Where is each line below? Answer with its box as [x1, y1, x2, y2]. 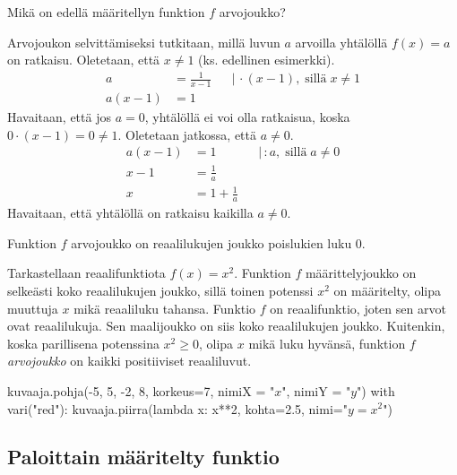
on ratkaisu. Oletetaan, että [7, 50, 160, 69]
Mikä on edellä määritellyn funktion [7, 3, 205, 21]
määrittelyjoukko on [305, 263, 417, 282]
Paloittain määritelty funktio [7, 443, 280, 471]
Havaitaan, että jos [7, 108, 111, 126]
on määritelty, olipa [333, 281, 441, 299]
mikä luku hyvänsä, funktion [248, 333, 406, 352]
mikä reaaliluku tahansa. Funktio [73, 298, 256, 317]
